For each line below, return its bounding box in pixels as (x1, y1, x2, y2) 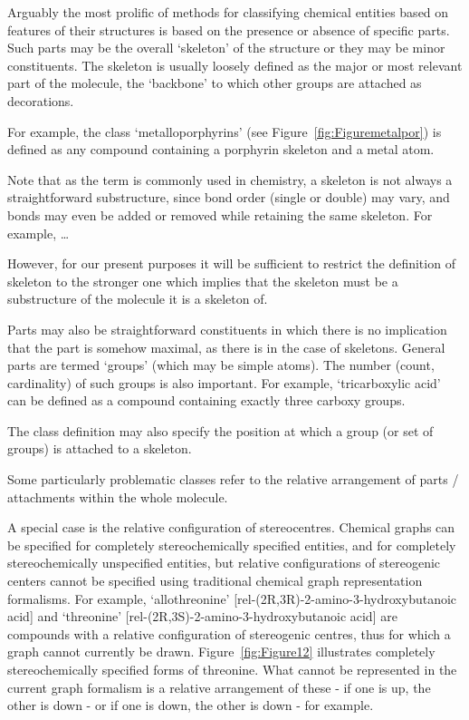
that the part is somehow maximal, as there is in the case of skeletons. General (7, 337, 445, 356)
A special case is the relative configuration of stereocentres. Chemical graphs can (7, 518, 455, 537)
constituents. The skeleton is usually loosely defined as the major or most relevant (7, 55, 463, 74)
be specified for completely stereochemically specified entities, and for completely (7, 535, 456, 554)
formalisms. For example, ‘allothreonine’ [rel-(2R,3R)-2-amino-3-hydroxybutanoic (7, 589, 457, 608)
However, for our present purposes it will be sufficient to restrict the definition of (7, 254, 455, 273)
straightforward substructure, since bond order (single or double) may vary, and (7, 188, 450, 207)
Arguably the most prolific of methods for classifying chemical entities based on (7, 3, 449, 21)
